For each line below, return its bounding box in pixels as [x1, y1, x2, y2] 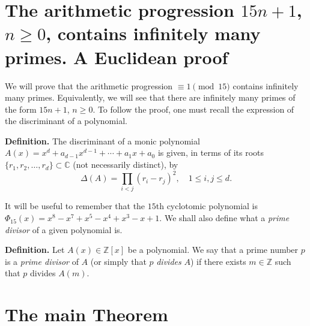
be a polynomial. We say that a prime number [127, 243, 299, 256]
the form [5, 102, 37, 115]
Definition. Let [5, 243, 65, 256]
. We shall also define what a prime [159, 212, 290, 224]
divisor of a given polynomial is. [5, 223, 123, 236]
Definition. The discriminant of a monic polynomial [5, 134, 200, 147]
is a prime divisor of [5, 255, 79, 267]
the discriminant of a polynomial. [5, 114, 127, 127]
